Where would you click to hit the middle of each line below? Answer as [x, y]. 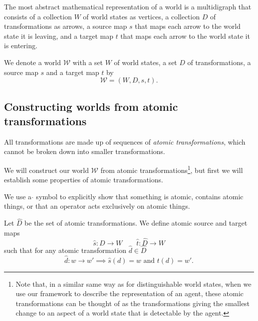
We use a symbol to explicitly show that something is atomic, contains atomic [124, 196]
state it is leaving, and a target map [59, 36]
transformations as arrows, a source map [65, 26]
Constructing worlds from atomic [91, 106]
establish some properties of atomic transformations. [84, 180]
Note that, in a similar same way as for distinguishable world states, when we [133, 283]
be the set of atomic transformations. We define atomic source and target [136, 223]
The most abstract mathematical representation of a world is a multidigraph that [128, 6]
